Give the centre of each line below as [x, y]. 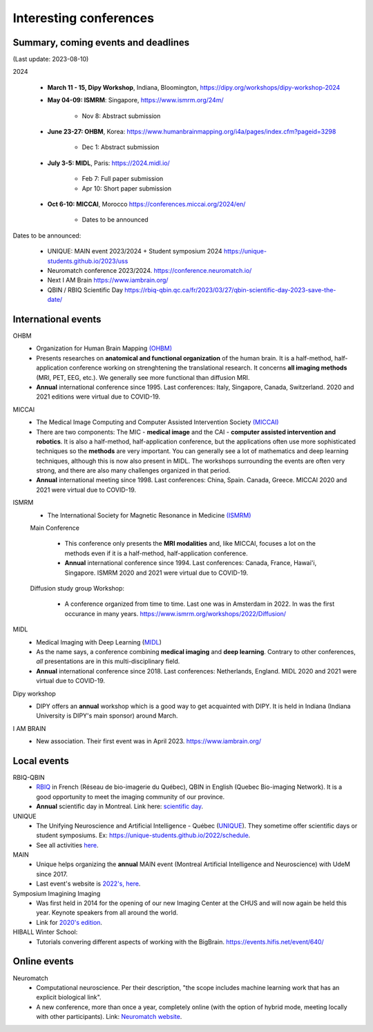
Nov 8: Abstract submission [121, 116]
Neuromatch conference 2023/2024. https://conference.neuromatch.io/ [150, 270]
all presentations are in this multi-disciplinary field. [108, 661]
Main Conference [55, 528]
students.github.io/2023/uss [88, 261]
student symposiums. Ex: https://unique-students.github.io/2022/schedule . [143, 835]
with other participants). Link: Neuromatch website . [109, 1017]
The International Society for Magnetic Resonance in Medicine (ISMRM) [149, 515]
